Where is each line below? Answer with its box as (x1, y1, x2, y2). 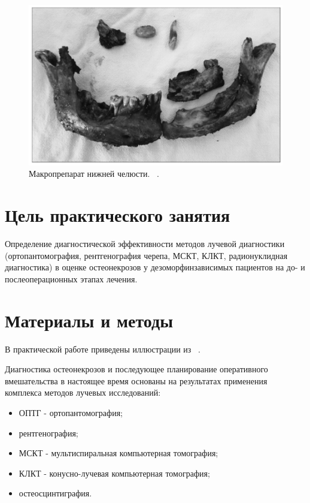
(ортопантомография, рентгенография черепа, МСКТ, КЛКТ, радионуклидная (5, 249, 288, 261)
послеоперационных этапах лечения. (5, 272, 138, 285)
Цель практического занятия (5, 203, 230, 227)
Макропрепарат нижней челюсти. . (29, 167, 160, 180)
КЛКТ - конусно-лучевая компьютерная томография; (19, 466, 210, 479)
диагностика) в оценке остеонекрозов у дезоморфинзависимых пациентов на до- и (5, 261, 305, 273)
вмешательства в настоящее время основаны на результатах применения (5, 374, 268, 387)
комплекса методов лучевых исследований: (5, 386, 161, 399)
